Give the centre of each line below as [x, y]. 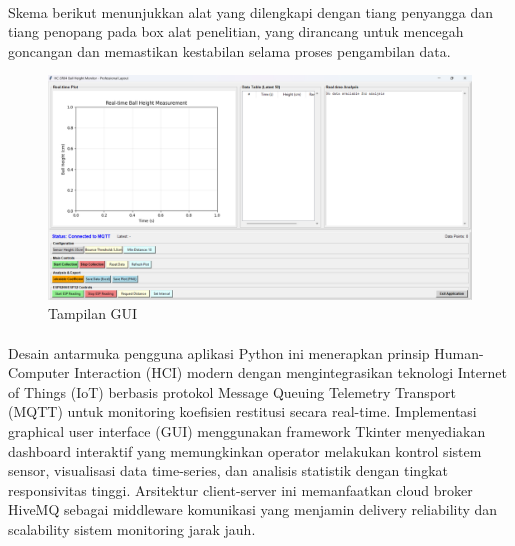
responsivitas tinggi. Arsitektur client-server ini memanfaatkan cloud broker [240, 489]
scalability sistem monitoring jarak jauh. [132, 528]
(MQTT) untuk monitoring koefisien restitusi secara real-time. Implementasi [242, 411]
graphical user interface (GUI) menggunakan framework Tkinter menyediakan [247, 430]
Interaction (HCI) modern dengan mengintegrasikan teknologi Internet [290, 372]
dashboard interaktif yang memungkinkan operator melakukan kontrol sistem [245, 450]
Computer [39, 372]
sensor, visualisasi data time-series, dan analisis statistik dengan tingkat [228, 470]
